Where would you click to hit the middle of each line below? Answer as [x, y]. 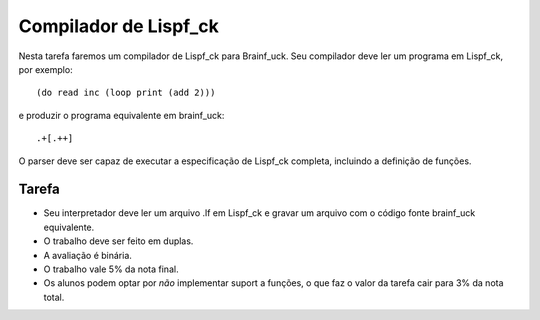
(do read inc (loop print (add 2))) [126, 93]
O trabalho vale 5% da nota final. [111, 269]
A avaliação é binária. [87, 255]
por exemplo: [46, 69]
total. [54, 297]
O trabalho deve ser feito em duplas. [118, 241]
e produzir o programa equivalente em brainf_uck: [121, 115]
